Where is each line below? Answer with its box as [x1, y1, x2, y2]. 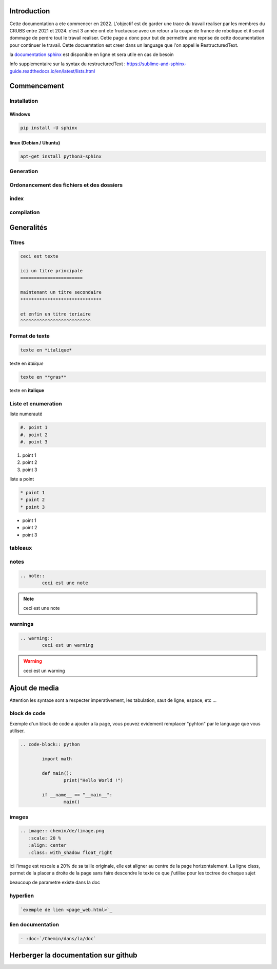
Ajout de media [9, 683, 59, 692]
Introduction [9, 7, 50, 15]
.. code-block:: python [20, 741, 81, 748]
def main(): [42, 770, 72, 776]
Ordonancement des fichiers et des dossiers [9, 181, 123, 189]
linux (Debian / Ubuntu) [9, 140, 61, 146]
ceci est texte [20, 253, 58, 259]
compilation [9, 209, 40, 216]
